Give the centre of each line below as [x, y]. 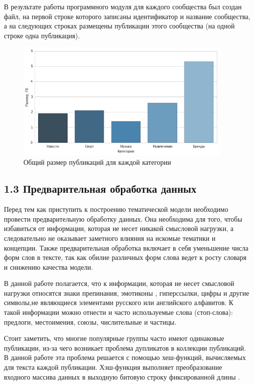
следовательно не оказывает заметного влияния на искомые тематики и [110, 238]
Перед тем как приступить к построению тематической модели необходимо [116, 209]
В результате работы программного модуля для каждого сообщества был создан [123, 6]
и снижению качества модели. [48, 267]
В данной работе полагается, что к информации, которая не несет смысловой [119, 283]
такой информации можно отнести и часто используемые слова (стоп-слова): [118, 312]
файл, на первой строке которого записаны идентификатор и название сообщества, [127, 16]
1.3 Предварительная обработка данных [100, 189]
